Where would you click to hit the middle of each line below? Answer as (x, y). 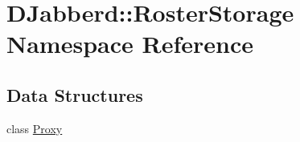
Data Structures (75, 94)
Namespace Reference (130, 44)
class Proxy (35, 128)
